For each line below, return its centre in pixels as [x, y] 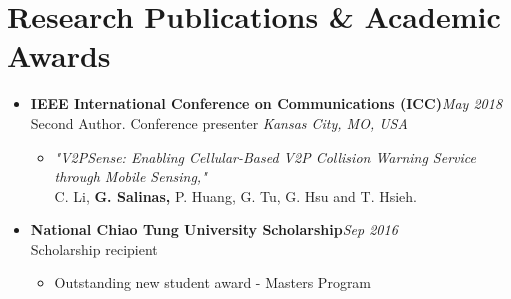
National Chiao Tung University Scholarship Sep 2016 [214, 229]
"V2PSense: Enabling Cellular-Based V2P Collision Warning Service [265, 156]
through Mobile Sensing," [130, 176]
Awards [59, 55]
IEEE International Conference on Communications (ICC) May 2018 [266, 103]
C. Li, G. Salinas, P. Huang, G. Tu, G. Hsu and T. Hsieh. [235, 195]
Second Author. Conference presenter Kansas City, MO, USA [219, 122]
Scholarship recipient [94, 248]
